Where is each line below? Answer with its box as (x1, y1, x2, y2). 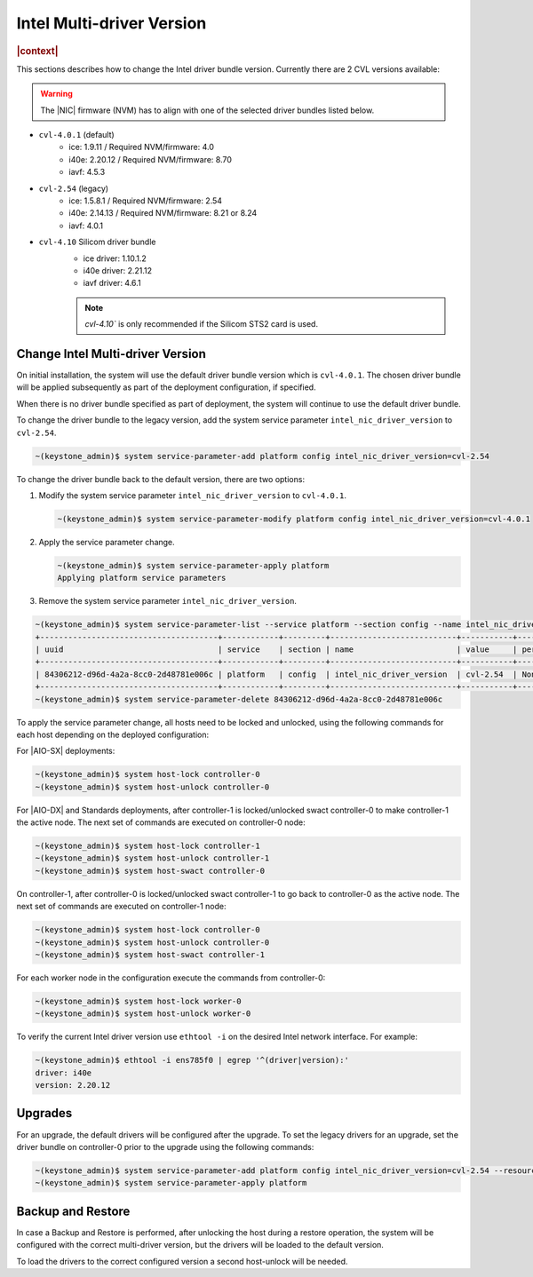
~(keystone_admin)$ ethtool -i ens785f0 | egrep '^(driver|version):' (35, 1055, 350, 1066)
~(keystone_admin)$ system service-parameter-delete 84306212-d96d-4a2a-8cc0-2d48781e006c (35, 694, 443, 704)
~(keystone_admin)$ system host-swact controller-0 (35, 866, 266, 876)
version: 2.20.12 (35, 1080, 111, 1091)
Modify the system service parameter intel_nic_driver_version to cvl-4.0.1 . (38, 489, 346, 501)
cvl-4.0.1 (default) (38, 129, 115, 139)
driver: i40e (35, 1067, 92, 1078)
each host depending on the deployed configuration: (16, 729, 210, 740)
